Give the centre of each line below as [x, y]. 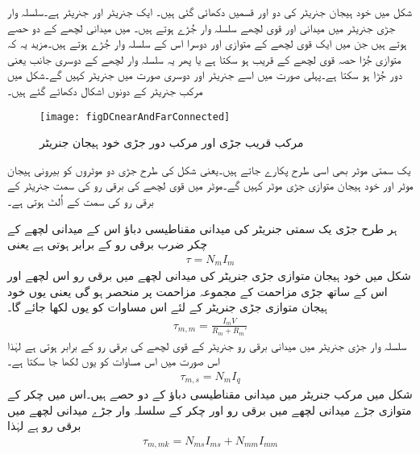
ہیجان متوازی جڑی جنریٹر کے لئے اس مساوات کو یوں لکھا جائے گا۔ [167, 307]
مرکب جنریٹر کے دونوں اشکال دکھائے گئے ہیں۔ [105, 90]
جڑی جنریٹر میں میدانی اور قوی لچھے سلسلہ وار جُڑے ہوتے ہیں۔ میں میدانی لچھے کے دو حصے [202, 27]
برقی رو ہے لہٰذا [44, 426]
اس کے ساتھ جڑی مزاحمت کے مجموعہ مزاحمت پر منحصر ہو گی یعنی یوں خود [198, 291]
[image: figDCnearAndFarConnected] [135, 117]
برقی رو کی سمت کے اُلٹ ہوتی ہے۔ [81, 201]
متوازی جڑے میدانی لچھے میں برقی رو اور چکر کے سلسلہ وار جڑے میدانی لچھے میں [210, 409]
